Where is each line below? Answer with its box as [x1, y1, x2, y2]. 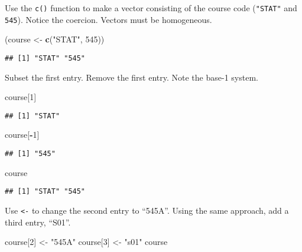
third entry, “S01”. [5, 215, 71, 228]
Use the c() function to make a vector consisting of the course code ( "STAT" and [5, 2, 297, 14]
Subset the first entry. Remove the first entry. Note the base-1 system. [5, 71, 258, 83]
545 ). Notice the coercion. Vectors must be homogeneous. [5, 13, 212, 25]
